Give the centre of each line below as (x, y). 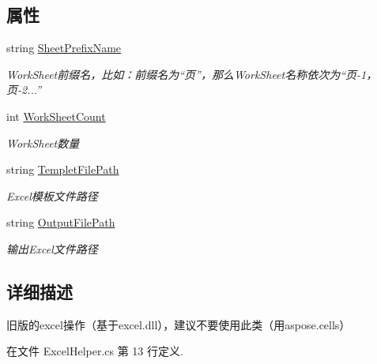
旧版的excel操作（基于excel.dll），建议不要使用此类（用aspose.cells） (179, 324)
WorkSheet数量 (43, 143)
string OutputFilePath (61, 222)
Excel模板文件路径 (52, 195)
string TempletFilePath (63, 169)
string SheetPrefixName (64, 48)
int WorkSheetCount (56, 116)
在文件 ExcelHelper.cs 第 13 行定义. (95, 351)
